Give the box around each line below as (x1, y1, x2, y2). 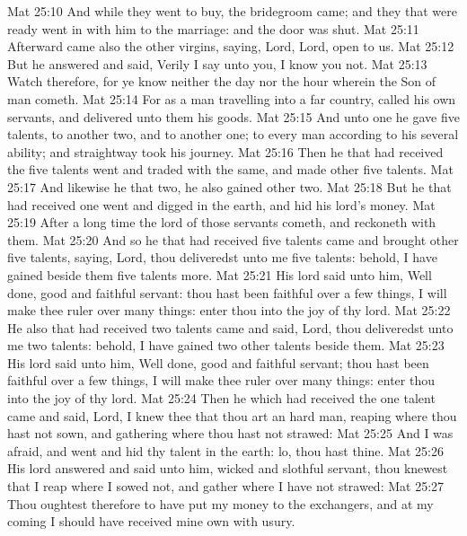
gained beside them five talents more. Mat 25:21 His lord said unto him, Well (7, 265, 432, 284)
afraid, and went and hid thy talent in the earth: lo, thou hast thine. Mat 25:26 (7, 441, 444, 460)
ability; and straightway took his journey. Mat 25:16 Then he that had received (7, 142, 444, 161)
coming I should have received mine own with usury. (7, 512, 295, 531)
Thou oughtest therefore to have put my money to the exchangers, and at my (7, 494, 434, 513)
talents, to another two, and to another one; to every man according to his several (7, 125, 459, 144)
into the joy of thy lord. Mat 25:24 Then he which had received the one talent (7, 389, 436, 408)
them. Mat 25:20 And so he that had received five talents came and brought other (7, 230, 459, 249)
